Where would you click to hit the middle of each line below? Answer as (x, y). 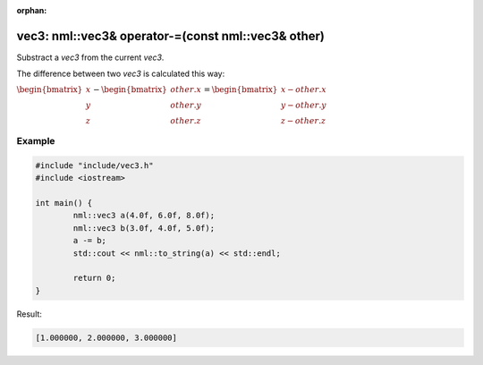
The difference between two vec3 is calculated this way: (121, 74)
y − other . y (303, 105)
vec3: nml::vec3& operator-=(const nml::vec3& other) (171, 36)
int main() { (64, 203)
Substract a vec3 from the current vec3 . (90, 57)
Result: (29, 314)
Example (36, 141)
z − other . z (303, 120)
